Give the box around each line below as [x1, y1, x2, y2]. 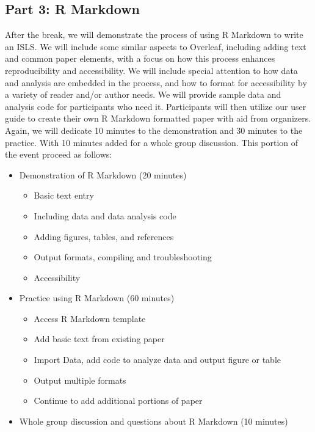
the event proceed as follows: [5, 148, 112, 161]
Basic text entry [34, 189, 94, 202]
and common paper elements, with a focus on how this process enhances [5, 52, 275, 65]
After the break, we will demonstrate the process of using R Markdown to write [5, 28, 303, 41]
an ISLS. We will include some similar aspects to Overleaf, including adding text [5, 40, 306, 53]
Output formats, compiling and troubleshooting [34, 251, 212, 263]
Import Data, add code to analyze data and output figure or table [34, 353, 281, 366]
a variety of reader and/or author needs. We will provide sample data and [5, 88, 281, 101]
